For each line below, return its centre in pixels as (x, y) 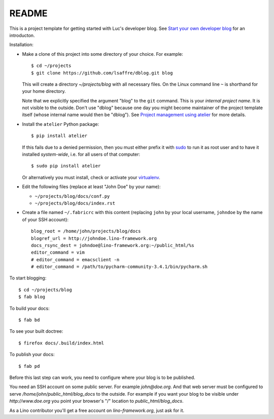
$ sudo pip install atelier (66, 166)
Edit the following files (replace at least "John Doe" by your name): (91, 187)
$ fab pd (29, 366)
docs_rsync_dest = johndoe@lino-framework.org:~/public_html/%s (113, 245)
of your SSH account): (45, 219)
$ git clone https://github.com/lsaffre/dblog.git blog (102, 73)
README (28, 13)
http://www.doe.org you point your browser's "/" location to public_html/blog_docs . (96, 401)
